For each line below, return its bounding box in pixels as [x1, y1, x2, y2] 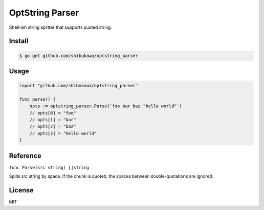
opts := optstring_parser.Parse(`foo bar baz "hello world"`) [29, 103, 182, 109]
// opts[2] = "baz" [29, 124, 77, 129]
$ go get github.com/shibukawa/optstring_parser [19, 53, 138, 58]
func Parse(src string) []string [9, 165, 89, 170]
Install [9, 37, 29, 45]
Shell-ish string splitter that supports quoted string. [9, 24, 112, 30]
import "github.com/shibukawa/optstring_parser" [19, 83, 138, 89]
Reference [9, 152, 42, 160]
